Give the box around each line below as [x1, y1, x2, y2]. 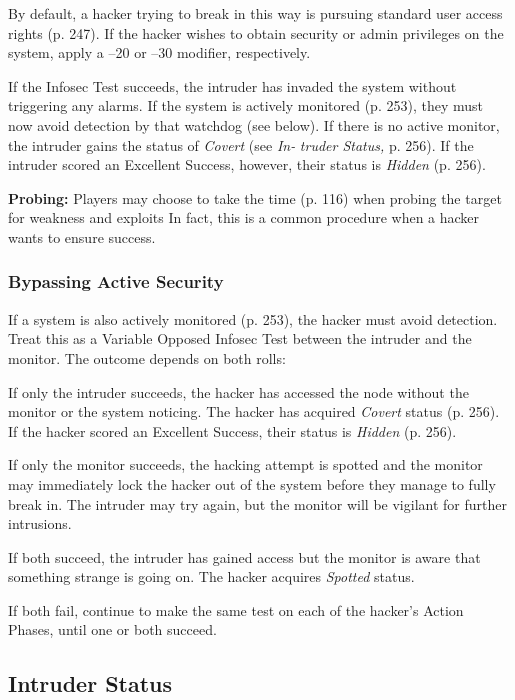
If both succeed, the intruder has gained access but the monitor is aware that [8, 546, 481, 567]
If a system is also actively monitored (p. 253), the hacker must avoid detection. [8, 308, 498, 329]
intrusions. [8, 513, 72, 534]
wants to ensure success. [8, 226, 156, 247]
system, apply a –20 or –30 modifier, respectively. [8, 42, 311, 63]
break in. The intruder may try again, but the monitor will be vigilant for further [8, 493, 507, 514]
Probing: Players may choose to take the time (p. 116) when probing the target [8, 187, 502, 208]
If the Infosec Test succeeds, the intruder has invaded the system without [8, 75, 457, 96]
